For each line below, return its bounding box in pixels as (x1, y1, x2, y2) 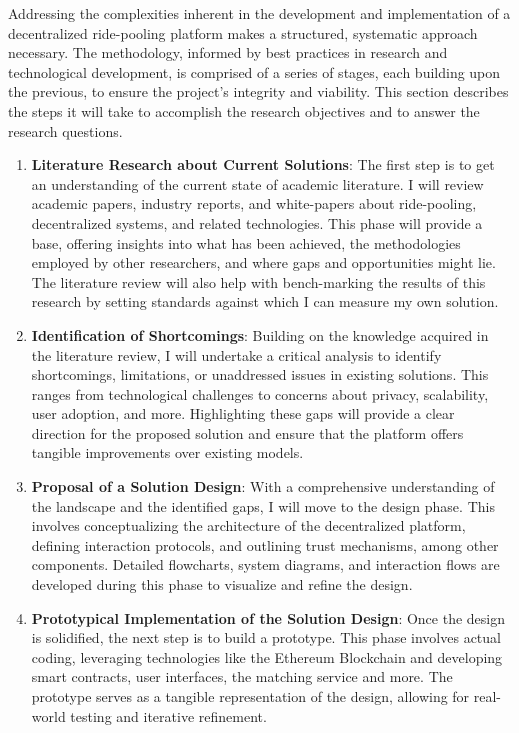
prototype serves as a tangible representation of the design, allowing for (31, 686, 470, 706)
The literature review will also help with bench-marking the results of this (31, 271, 486, 292)
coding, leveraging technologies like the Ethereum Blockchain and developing (31, 646, 503, 667)
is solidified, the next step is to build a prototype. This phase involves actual (31, 627, 501, 648)
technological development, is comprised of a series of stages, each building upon (8, 61, 501, 82)
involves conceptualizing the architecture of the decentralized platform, (31, 515, 466, 536)
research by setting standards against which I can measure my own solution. (31, 291, 499, 312)
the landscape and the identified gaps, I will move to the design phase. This (31, 495, 495, 516)
